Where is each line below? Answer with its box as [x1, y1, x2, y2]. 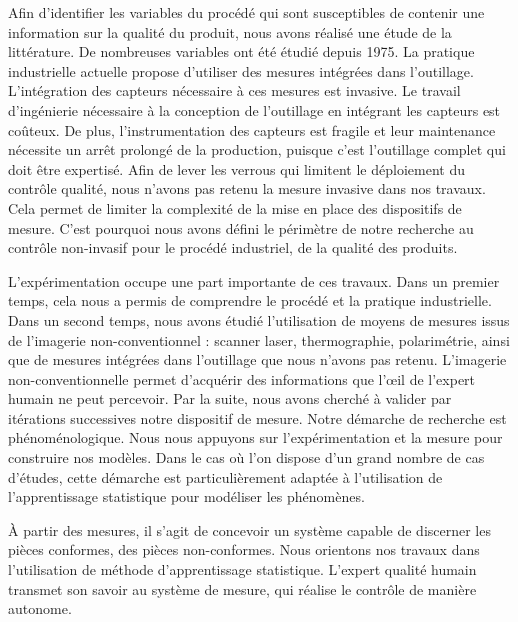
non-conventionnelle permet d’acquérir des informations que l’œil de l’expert [8, 368, 476, 389]
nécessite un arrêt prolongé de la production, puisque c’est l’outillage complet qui [8, 139, 506, 160]
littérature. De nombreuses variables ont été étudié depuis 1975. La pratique [8, 41, 475, 62]
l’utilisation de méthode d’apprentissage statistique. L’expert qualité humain [8, 559, 477, 580]
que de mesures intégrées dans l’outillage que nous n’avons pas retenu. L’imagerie [8, 349, 507, 370]
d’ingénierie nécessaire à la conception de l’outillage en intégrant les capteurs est [8, 99, 501, 120]
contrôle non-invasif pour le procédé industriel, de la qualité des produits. [8, 237, 458, 258]
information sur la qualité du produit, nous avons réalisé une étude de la [8, 21, 452, 42]
